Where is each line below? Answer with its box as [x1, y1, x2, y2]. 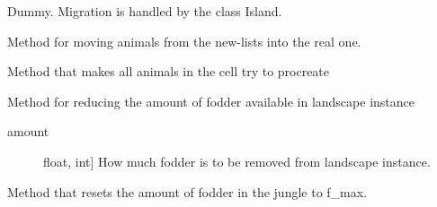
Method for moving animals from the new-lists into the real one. [7, 31, 361, 50]
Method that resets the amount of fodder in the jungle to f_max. [7, 182, 368, 201]
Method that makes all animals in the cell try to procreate [7, 62, 330, 81]
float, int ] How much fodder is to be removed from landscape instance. [43, 151, 431, 170]
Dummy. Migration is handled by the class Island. [7, 2, 282, 20]
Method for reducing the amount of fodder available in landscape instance [7, 91, 415, 110]
